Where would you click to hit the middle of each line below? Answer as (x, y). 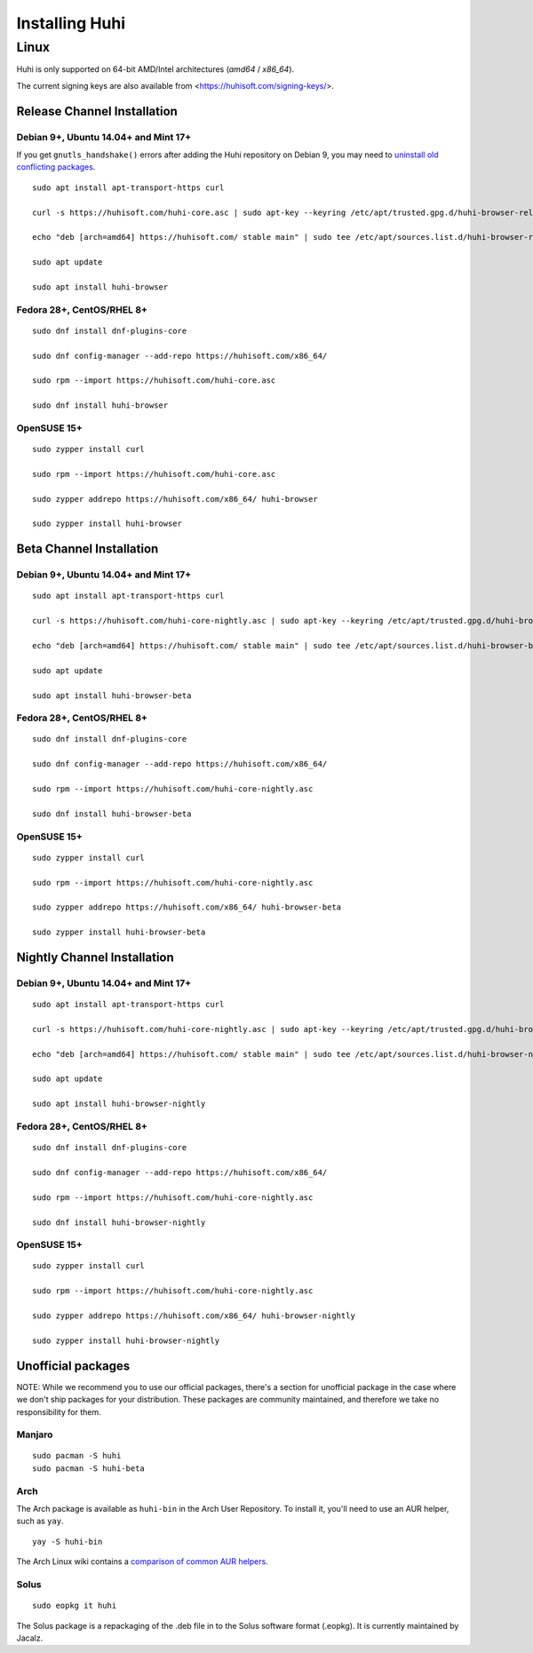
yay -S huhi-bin (68, 1542)
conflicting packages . (56, 167)
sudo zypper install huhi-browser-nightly (126, 1340)
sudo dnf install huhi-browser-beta (112, 814)
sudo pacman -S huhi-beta (89, 1468)
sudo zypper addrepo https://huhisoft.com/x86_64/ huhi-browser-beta (187, 907)
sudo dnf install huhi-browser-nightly (119, 1222)
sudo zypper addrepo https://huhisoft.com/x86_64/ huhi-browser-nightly (194, 1316)
